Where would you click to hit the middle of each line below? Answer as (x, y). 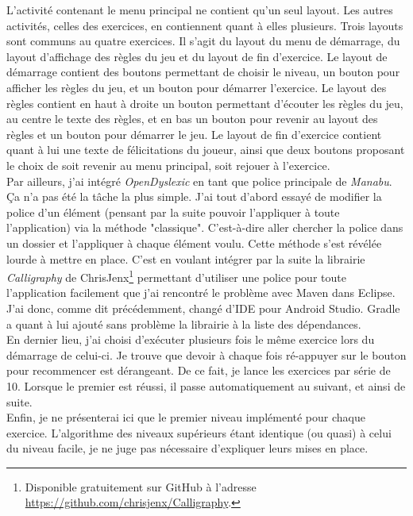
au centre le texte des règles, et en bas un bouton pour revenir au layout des (192, 119)
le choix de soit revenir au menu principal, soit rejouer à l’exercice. (168, 165)
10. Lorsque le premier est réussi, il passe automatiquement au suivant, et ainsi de (206, 385)
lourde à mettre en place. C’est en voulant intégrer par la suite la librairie (186, 258)
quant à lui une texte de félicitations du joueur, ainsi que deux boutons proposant (206, 150)
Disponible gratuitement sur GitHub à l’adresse (141, 486)
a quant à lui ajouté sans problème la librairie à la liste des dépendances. (184, 323)
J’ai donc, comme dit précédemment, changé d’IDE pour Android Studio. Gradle (203, 308)
